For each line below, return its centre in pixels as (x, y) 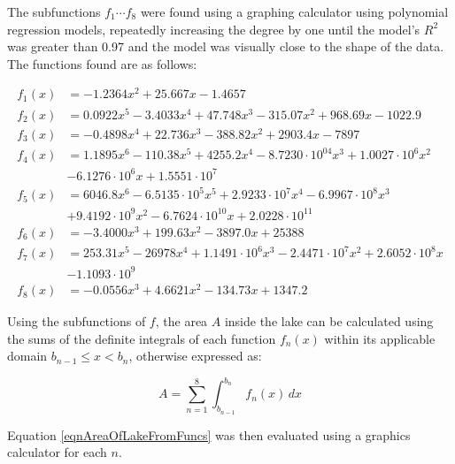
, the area (181, 321)
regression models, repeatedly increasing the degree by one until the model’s (214, 29)
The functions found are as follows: (102, 63)
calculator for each (57, 452)
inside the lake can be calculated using (329, 321)
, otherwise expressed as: (195, 356)
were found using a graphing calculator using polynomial (294, 11)
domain (27, 356)
